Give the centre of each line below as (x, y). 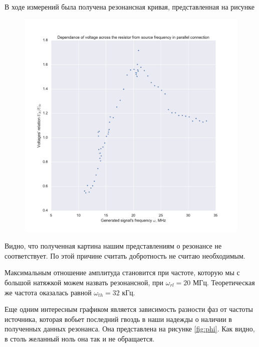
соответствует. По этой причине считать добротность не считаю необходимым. (125, 255)
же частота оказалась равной (48, 292)
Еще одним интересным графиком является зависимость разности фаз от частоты (129, 309)
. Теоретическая (231, 282)
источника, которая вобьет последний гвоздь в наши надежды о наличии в (118, 319)
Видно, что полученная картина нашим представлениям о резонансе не (113, 246)
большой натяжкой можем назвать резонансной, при (84, 282)
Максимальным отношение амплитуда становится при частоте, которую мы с (122, 272)
